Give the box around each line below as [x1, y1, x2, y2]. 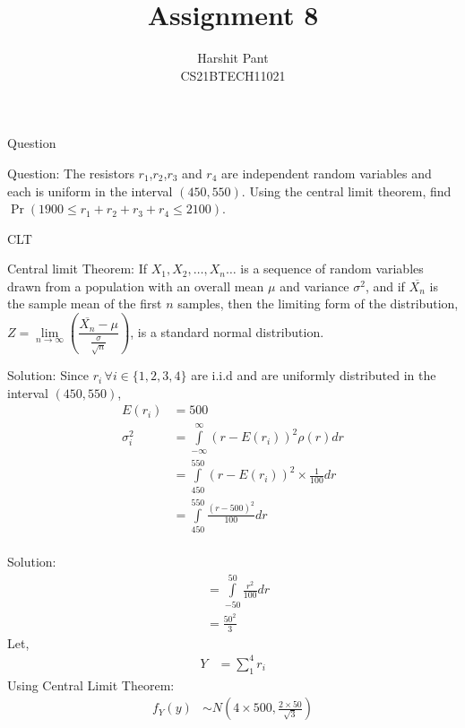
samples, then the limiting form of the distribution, [177, 294, 459, 313]
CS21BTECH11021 [180, 65, 286, 84]
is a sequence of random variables [240, 259, 424, 278]
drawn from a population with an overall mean [7, 276, 264, 295]
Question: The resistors [7, 163, 134, 182]
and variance [280, 276, 349, 295]
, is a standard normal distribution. [130, 322, 324, 341]
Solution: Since [7, 366, 90, 385]
